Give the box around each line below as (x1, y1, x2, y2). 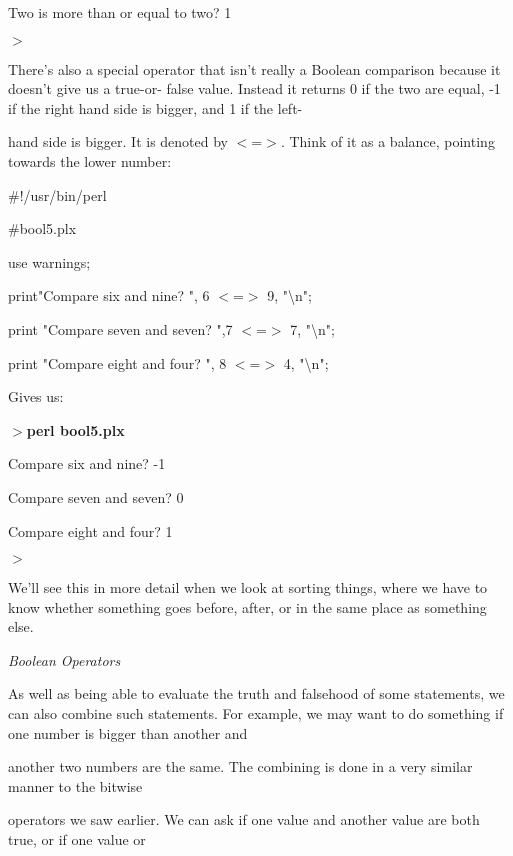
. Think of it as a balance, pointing (280, 131, 495, 152)
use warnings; (8, 251, 91, 272)
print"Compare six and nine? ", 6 (8, 285, 210, 306)
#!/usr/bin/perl (8, 184, 107, 205)
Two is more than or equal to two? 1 (8, 2, 232, 22)
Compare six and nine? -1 (8, 453, 166, 474)
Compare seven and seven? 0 (8, 486, 184, 507)
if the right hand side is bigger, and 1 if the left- (8, 97, 303, 118)
